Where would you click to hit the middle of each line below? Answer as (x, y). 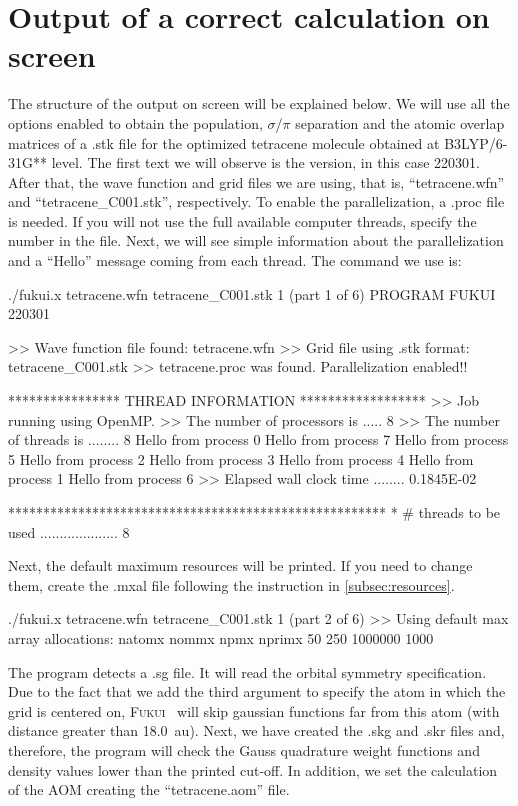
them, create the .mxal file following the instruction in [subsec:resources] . (231, 584)
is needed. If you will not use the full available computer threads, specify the (242, 220)
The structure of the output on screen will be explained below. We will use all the (259, 103)
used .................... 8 (69, 531)
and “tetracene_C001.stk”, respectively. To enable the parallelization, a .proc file (256, 201)
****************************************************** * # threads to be (254, 512)
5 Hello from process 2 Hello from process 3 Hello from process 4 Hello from (241, 458)
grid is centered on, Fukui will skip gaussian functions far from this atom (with (254, 710)
